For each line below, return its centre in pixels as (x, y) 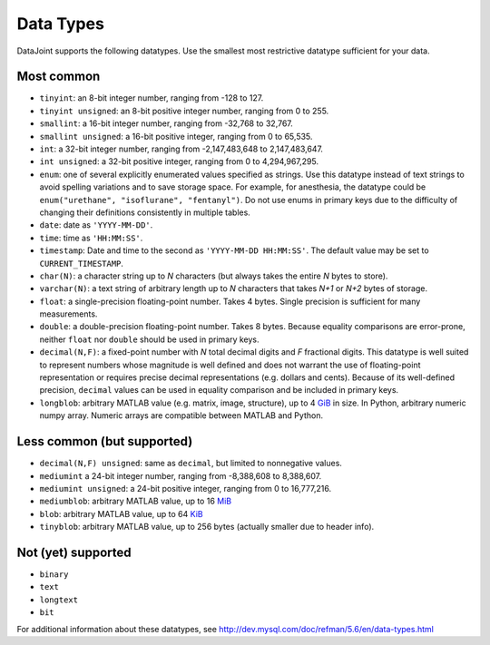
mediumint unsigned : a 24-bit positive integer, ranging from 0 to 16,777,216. (185, 488)
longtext (59, 600)
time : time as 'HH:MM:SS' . (91, 238)
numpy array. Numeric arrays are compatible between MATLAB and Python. (181, 415)
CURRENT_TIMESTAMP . (82, 263)
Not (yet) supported (74, 552)
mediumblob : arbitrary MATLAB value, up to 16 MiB (135, 501)
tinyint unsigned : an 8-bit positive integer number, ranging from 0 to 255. (184, 111)
